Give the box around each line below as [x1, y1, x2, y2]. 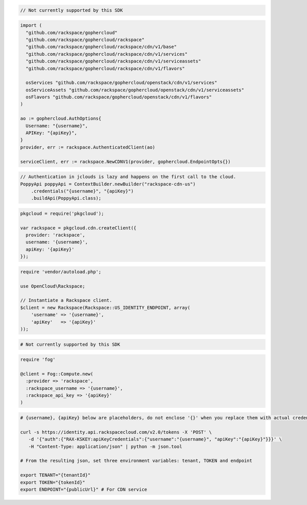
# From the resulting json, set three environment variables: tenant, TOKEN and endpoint [20, 458, 253, 464]
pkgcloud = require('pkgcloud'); [20, 211, 104, 216]
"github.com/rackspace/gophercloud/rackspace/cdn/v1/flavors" [26, 66, 185, 71]
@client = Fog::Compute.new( [20, 371, 94, 376]
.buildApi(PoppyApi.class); [31, 195, 102, 201]
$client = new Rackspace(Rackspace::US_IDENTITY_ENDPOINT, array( [20, 305, 190, 310]
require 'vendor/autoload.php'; [20, 269, 102, 275]
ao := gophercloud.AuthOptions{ [20, 116, 102, 121]
